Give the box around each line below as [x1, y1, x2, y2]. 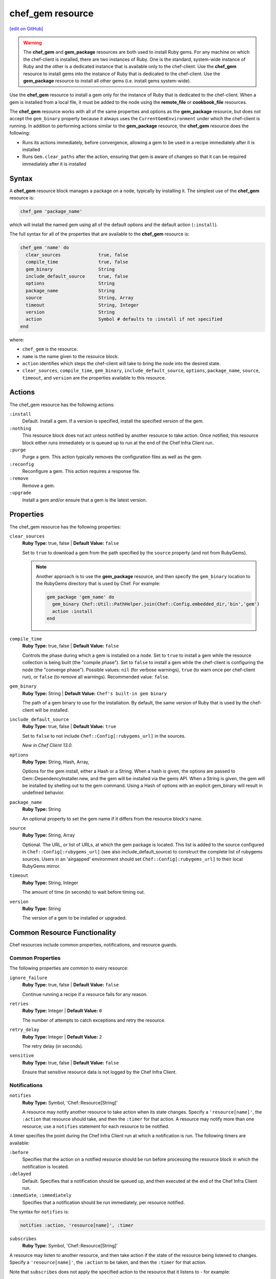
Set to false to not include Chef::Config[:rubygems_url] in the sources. [22, 733, 186, 739]
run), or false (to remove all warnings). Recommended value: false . [22, 674, 170, 680]
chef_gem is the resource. [22, 346, 78, 352]
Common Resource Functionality [9, 929, 117, 937]
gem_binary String [26, 266, 115, 272]
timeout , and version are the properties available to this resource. [22, 374, 166, 381]
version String [26, 309, 115, 315]
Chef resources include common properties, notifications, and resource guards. [9, 942, 177, 948]
